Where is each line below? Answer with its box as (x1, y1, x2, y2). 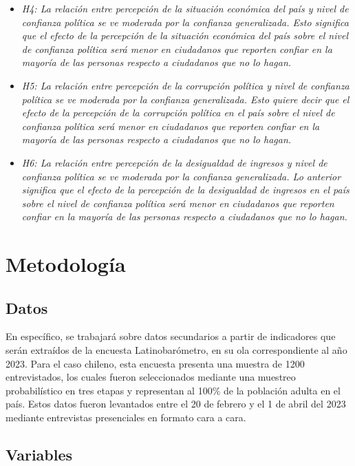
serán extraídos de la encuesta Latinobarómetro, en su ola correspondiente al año (6, 343, 347, 357)
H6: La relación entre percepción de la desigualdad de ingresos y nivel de (21, 155, 327, 169)
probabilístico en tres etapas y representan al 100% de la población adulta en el (6, 383, 341, 397)
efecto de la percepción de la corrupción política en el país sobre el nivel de (21, 105, 335, 120)
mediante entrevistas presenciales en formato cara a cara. (6, 410, 246, 425)
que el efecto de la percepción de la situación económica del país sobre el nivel (21, 28, 348, 43)
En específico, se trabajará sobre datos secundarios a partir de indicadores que (6, 329, 336, 343)
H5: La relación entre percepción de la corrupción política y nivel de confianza (21, 78, 349, 92)
